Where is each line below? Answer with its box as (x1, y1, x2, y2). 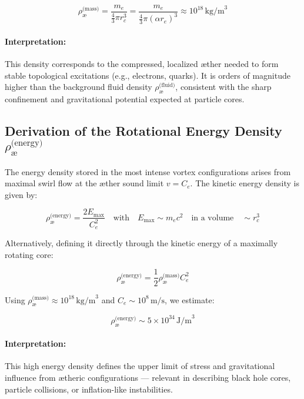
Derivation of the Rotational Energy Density (5, 122, 282, 139)
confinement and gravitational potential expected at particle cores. (5, 93, 245, 105)
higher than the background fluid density (5, 81, 152, 93)
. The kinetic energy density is (190, 177, 299, 189)
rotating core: (5, 248, 54, 260)
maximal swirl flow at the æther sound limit (5, 177, 164, 189)
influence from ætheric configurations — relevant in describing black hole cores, (5, 371, 291, 383)
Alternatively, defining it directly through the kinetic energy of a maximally (5, 237, 278, 249)
